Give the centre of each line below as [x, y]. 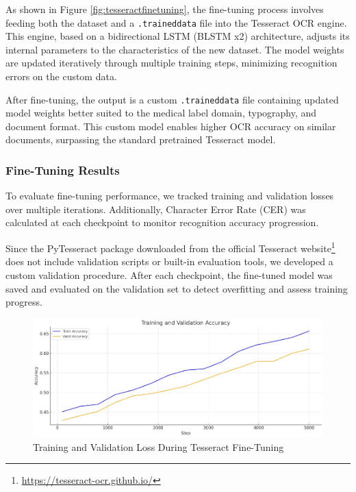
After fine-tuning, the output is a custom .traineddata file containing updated [172, 99]
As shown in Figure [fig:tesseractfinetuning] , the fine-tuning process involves [165, 9]
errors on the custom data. [61, 76]
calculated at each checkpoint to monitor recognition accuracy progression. [162, 222]
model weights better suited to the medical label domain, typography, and [161, 113]
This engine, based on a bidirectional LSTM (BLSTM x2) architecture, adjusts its [178, 36]
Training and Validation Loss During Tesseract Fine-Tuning [158, 446]
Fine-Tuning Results [63, 170]
